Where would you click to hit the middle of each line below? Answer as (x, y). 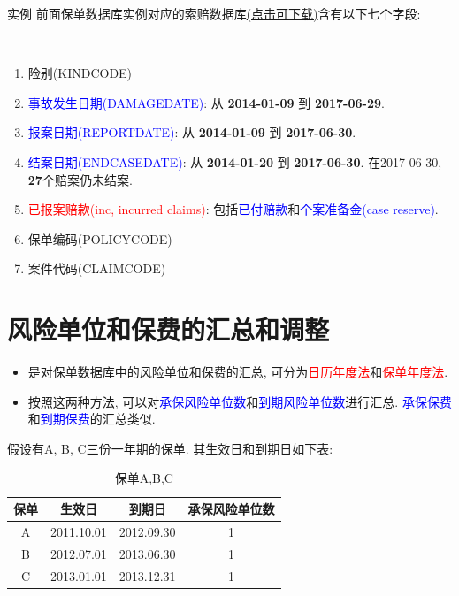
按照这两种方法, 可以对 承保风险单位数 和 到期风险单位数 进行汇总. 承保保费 (240, 401)
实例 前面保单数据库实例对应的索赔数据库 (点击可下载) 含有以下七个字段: (214, 13)
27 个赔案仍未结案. (80, 179)
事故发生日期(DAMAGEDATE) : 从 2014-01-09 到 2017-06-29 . (206, 102)
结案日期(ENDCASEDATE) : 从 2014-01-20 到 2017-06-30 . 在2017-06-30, (235, 161)
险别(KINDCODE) (80, 73)
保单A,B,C (144, 478)
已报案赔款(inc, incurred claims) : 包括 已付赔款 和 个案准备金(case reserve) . (233, 209)
